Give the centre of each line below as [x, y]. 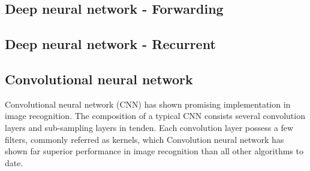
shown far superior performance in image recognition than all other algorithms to [154, 151]
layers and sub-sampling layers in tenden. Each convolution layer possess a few [149, 127]
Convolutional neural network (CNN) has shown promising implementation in [148, 104]
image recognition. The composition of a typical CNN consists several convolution [155, 116]
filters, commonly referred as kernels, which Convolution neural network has [145, 139]
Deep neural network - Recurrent [110, 44]
